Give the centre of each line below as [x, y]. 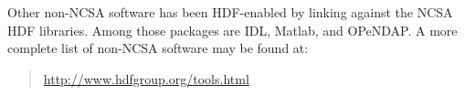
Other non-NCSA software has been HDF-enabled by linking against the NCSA [230, 12]
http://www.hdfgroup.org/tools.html [146, 78]
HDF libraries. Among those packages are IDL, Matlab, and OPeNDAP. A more [232, 30]
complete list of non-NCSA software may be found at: [158, 48]
